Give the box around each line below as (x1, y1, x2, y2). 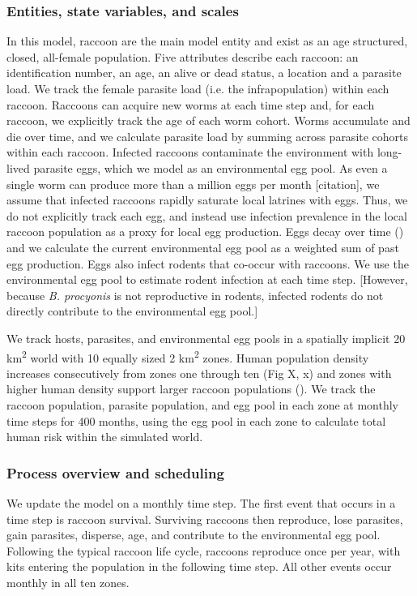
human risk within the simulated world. (6, 428, 203, 445)
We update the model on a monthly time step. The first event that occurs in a (6, 494, 396, 511)
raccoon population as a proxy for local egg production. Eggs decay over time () (6, 223, 404, 240)
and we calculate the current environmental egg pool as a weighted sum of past (6, 238, 399, 255)
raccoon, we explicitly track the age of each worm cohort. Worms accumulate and (6, 112, 411, 129)
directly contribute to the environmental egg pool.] (6, 302, 258, 319)
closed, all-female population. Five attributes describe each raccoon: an (6, 48, 359, 65)
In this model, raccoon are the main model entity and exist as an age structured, (6, 32, 408, 49)
